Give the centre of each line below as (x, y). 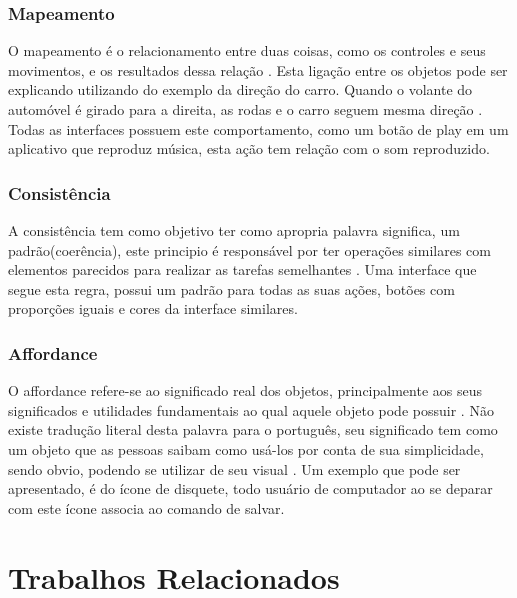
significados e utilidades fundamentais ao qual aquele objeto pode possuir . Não (251, 409)
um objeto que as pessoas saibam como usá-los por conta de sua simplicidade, (246, 448)
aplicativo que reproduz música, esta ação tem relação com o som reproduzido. (249, 148)
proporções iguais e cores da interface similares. (153, 308)
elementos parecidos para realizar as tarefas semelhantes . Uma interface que (242, 269)
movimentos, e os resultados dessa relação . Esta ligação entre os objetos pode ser (258, 69)
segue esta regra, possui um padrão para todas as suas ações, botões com (231, 288)
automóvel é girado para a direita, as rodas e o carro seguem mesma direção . (245, 109)
